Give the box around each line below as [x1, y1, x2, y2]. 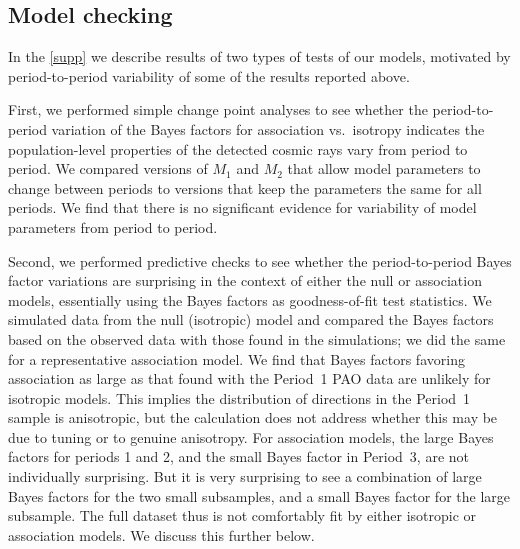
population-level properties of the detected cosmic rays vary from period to [8, 138, 468, 159]
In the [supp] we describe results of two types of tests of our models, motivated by [8, 46, 511, 67]
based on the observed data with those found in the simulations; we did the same [8, 328, 506, 349]
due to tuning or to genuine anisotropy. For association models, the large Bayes [8, 426, 494, 447]
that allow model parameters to [287, 158, 481, 179]
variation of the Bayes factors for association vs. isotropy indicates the [51, 118, 485, 139]
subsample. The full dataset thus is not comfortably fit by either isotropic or [8, 505, 477, 526]
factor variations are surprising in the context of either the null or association [8, 270, 482, 291]
